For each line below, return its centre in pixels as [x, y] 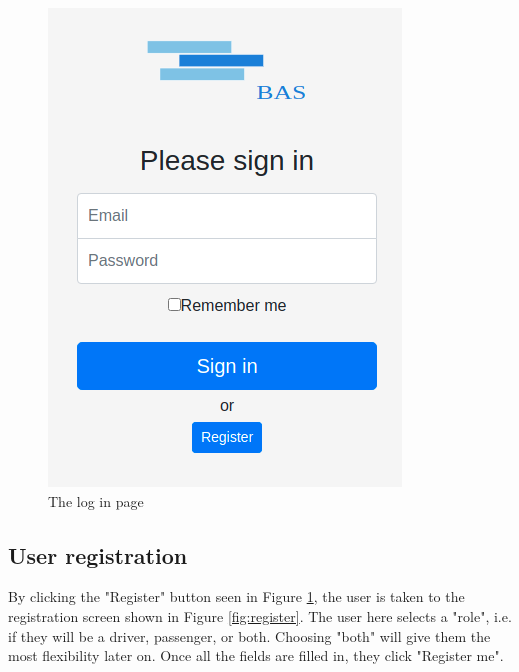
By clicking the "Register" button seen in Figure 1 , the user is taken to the [236, 596]
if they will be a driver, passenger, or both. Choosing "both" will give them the [249, 635]
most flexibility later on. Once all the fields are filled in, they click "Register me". [256, 655]
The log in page [96, 500]
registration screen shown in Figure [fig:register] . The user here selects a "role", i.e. [260, 615]
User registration [98, 554]
